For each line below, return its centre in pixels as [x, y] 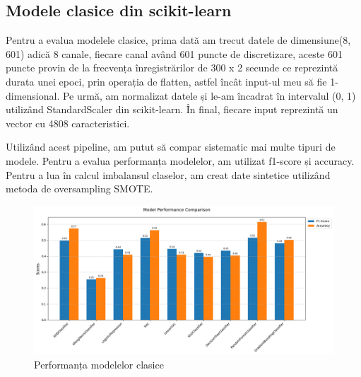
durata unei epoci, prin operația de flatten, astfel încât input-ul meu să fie [166, 81]
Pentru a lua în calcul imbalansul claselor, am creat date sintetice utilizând [168, 174]
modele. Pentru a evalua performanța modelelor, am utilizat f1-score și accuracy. [180, 160]
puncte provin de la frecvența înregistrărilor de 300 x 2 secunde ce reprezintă [172, 68]
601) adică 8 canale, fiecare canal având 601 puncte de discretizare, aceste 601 [174, 53]
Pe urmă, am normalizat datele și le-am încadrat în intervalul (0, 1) [209, 95]
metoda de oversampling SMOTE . [79, 188]
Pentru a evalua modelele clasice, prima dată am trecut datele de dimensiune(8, [178, 40]
